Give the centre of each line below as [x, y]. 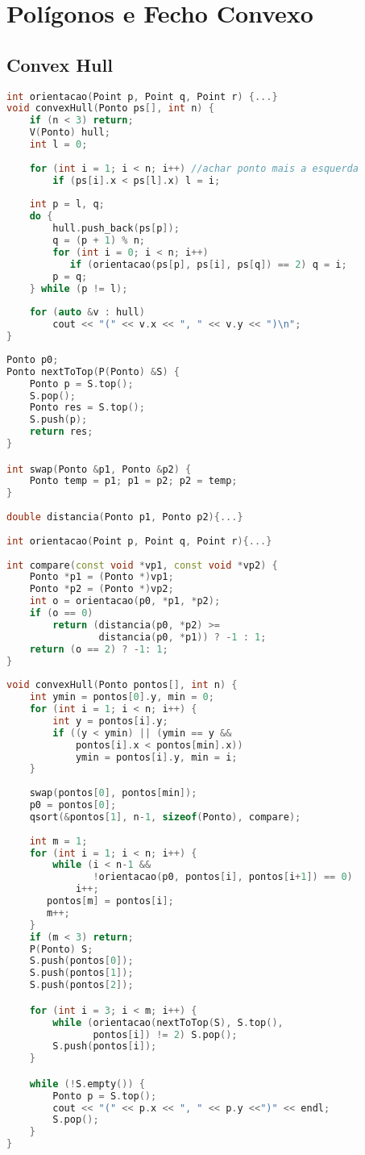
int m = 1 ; [58, 841]
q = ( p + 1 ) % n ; [99, 241]
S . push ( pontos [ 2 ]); [81, 985]
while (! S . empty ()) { [87, 1084]
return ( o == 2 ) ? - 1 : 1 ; [99, 649]
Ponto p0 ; [33, 359]
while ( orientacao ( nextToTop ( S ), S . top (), [168, 1022]
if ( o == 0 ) [61, 613]
